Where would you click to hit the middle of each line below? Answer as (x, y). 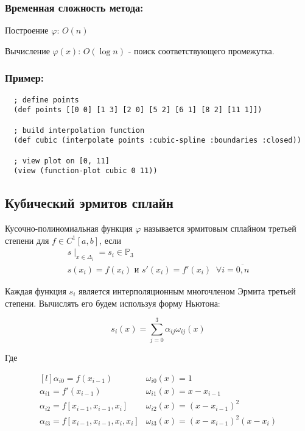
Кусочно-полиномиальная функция (69, 228)
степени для (27, 240)
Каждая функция (36, 290)
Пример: (24, 78)
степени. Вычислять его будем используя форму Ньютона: (113, 303)
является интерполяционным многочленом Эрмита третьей (187, 290)
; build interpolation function (79, 130)
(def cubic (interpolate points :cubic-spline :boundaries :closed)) (157, 141)
